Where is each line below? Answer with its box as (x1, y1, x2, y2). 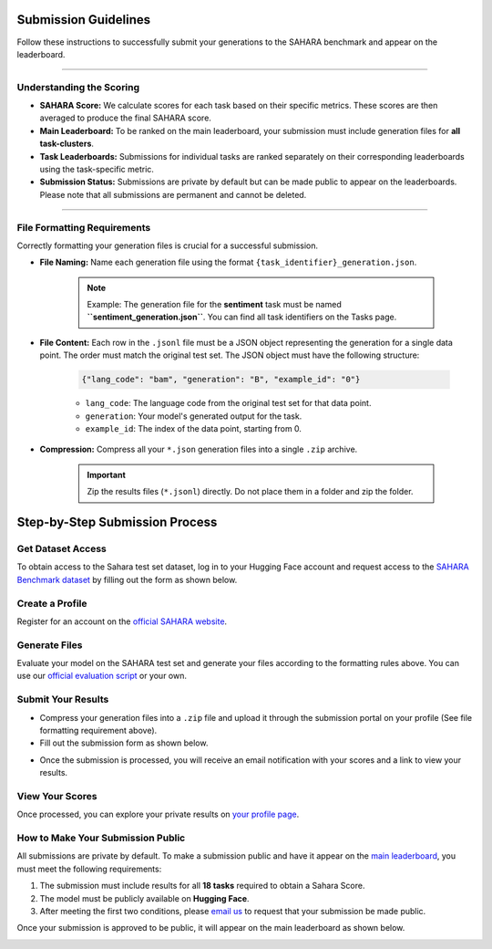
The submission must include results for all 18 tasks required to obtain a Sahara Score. (39, 881, 365, 892)
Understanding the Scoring (16, 80, 140, 93)
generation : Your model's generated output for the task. (85, 411, 302, 422)
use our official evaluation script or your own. (16, 671, 187, 682)
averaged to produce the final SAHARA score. (39, 112, 211, 123)
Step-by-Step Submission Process (16, 515, 218, 529)
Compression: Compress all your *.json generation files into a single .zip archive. (39, 443, 358, 455)
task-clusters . (39, 138, 95, 150)
